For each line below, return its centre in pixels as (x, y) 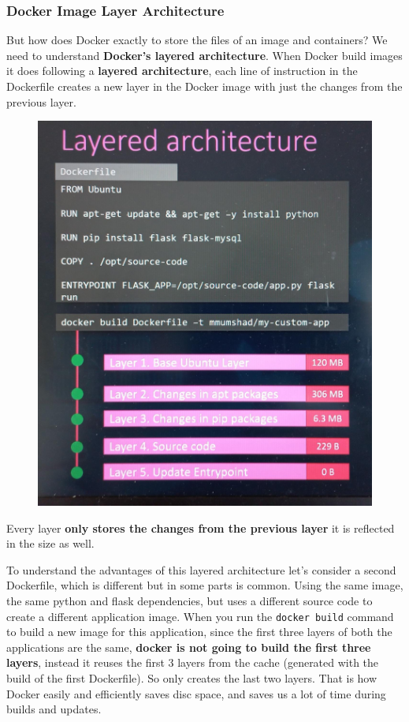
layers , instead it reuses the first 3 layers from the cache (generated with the (193, 662)
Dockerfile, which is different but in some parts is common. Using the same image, (205, 585)
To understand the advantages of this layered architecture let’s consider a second (201, 569)
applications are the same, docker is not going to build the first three (189, 647)
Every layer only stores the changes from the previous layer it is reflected (201, 527)
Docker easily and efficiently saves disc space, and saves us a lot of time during (196, 693)
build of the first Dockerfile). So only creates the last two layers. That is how (192, 678)
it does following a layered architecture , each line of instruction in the (182, 71)
